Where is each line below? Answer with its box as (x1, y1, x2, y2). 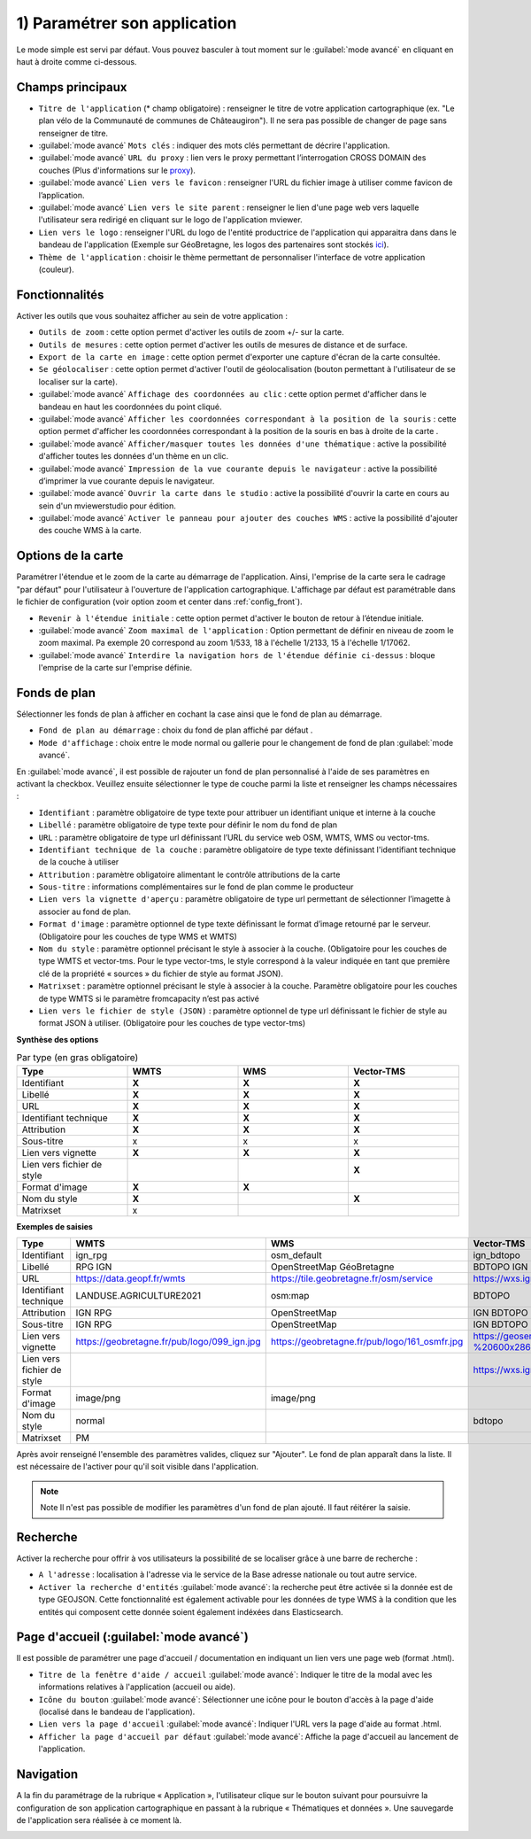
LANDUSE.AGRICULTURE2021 (75, 1289, 202, 1301)
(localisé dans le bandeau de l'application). (38, 1706, 196, 1718)
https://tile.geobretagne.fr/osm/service (270, 1272, 434, 1284)
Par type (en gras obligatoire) (16, 1051, 139, 1064)
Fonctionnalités (16, 287, 104, 302)
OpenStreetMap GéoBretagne (270, 1261, 395, 1273)
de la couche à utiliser (38, 857, 119, 867)
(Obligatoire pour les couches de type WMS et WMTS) (38, 931, 238, 942)
